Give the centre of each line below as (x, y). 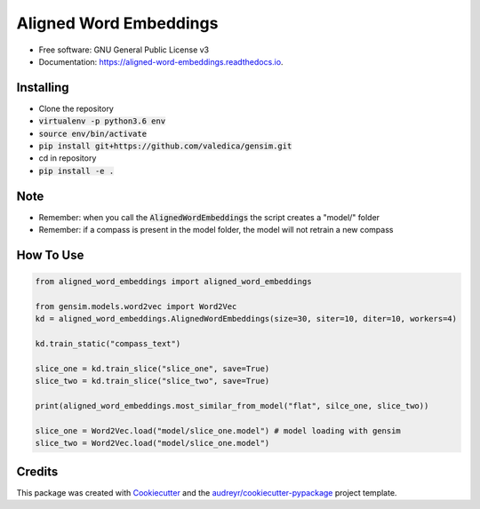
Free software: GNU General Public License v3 (124, 50)
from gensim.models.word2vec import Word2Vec (136, 306)
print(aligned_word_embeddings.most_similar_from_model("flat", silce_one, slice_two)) (232, 406)
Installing (43, 87)
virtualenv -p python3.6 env (102, 121)
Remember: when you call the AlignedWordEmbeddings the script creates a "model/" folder (209, 217)
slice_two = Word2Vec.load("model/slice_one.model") (152, 443)
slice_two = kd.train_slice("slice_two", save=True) (152, 381)
